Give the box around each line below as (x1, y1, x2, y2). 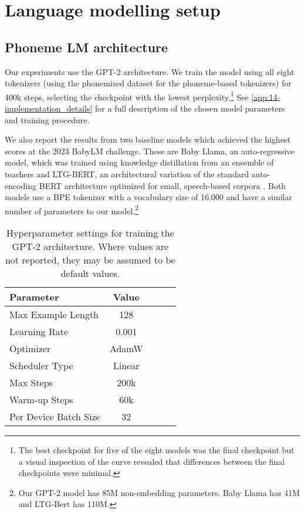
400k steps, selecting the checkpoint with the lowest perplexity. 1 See (5, 89, 249, 103)
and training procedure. (5, 113, 90, 126)
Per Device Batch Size (9, 410, 100, 424)
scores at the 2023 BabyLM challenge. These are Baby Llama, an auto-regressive (5, 144, 294, 157)
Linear (113, 359, 140, 373)
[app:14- (251, 90, 280, 103)
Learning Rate (9, 325, 69, 339)
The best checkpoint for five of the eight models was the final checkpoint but (18, 444, 294, 456)
